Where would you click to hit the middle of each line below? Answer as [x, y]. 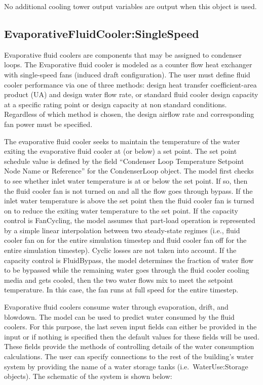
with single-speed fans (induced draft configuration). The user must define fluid [127, 74]
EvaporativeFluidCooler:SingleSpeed [102, 33]
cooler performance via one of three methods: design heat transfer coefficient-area [130, 84]
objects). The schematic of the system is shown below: [88, 376]
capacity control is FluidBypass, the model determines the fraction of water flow [129, 260]
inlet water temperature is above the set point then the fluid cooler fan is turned [129, 201]
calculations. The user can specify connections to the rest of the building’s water [129, 356]
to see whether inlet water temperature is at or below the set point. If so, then [126, 180]
